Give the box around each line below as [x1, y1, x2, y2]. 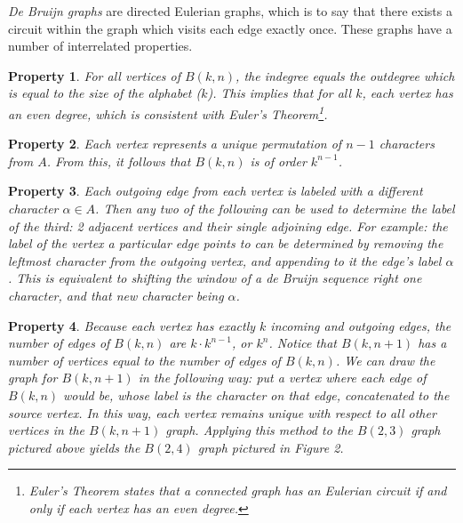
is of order [250, 151, 307, 170]
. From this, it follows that [46, 151, 191, 170]
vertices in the [8, 421, 85, 439]
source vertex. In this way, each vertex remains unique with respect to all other [8, 403, 436, 422]
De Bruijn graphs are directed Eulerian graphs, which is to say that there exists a [8, 2, 452, 20]
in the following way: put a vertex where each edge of [138, 368, 427, 387]
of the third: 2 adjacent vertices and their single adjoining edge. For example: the [8, 216, 448, 235]
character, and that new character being [8, 286, 224, 304]
